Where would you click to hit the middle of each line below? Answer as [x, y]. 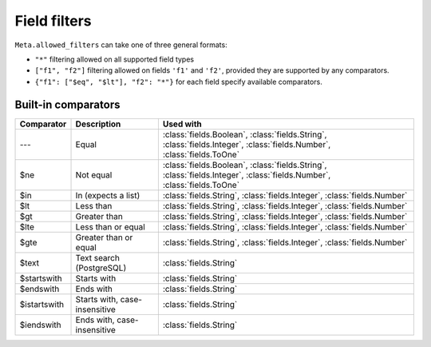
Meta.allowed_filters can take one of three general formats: [121, 45]
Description [98, 124]
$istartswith [42, 304]
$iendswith [40, 325]
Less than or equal [110, 226]
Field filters [53, 21]
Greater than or [104, 237]
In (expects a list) [108, 195]
